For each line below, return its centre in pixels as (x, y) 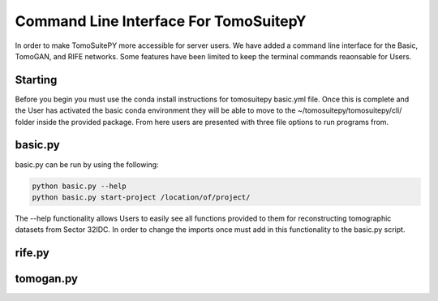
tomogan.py (47, 279)
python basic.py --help (79, 186)
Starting (36, 80)
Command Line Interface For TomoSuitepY (161, 21)
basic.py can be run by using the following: (87, 164)
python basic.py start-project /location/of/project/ (141, 197)
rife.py (32, 253)
